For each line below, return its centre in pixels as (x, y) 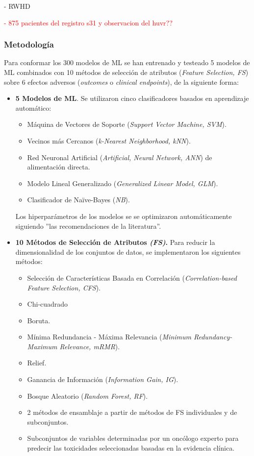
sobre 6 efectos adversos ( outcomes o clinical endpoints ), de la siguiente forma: (121, 82)
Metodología (29, 44)
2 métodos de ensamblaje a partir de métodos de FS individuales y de (132, 412)
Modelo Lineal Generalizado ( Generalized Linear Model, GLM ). (123, 183)
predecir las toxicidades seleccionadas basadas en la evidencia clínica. (131, 448)
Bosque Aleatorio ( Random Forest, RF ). (88, 396)
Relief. (37, 363)
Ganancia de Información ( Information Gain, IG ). (103, 379)
